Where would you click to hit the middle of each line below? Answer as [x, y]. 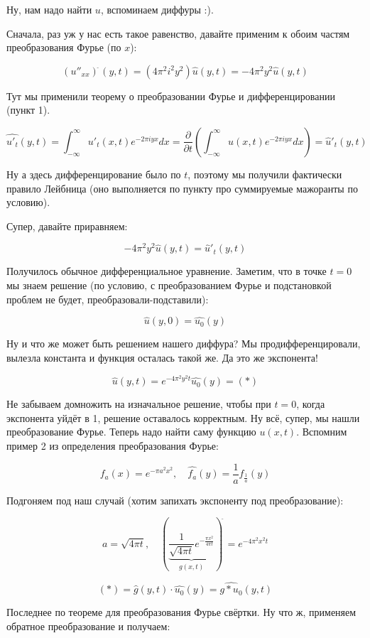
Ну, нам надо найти [49, 9]
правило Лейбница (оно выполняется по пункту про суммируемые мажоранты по [182, 188]
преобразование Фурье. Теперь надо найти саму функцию [131, 432]
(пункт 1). [28, 110]
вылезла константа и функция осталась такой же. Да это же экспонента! [162, 358]
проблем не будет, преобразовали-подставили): [108, 299]
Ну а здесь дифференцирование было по [94, 174]
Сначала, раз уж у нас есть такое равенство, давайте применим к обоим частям [178, 33]
